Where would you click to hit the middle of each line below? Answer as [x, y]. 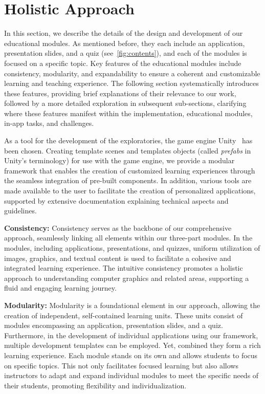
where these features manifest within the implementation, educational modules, [128, 113]
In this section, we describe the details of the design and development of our [124, 33]
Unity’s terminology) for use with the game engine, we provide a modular [119, 160]
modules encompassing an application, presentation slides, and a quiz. [114, 325]
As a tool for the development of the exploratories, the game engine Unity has [128, 140]
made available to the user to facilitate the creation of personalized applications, [130, 191]
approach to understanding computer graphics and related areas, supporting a [127, 278]
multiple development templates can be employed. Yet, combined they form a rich [132, 345]
